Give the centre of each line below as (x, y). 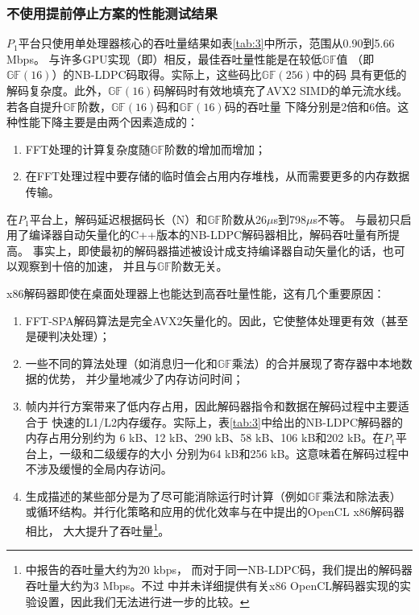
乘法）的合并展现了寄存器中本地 (316, 363)
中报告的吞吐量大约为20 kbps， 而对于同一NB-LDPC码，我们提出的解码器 (219, 570)
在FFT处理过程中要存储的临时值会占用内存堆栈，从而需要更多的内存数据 (218, 176)
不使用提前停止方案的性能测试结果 (112, 12)
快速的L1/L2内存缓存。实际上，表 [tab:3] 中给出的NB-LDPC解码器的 (228, 421)
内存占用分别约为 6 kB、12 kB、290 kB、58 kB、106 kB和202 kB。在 (205, 438)
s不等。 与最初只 (357, 219)
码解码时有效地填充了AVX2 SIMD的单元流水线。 (281, 90)
